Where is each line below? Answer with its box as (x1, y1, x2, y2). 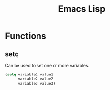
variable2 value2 (18, 76, 54, 81)
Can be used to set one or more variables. (5, 63, 90, 68)
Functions (5, 30, 46, 42)
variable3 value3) (18, 81, 55, 86)
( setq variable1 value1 (5, 72, 54, 77)
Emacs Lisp (58, 3, 106, 15)
